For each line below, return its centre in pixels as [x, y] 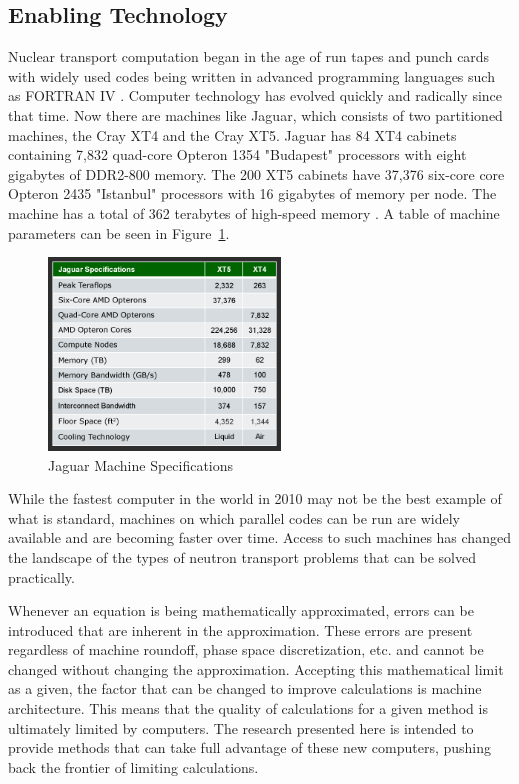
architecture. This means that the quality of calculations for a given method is [248, 708]
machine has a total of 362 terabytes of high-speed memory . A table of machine [254, 212]
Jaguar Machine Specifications [141, 464]
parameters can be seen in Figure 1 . [119, 232]
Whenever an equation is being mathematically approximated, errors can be [241, 610]
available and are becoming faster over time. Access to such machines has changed [259, 537]
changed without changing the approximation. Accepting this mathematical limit [256, 668]
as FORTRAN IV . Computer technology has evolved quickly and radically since [255, 95]
